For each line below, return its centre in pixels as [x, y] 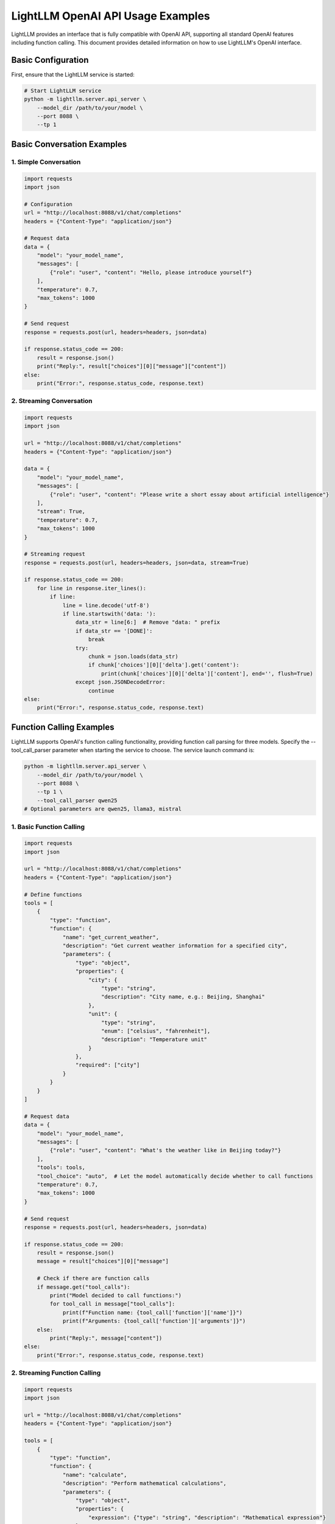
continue [101, 691]
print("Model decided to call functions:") [116, 1296]
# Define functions [53, 894]
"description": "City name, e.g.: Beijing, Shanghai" [183, 997]
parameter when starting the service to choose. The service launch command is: [153, 750]
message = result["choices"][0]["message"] [103, 1261]
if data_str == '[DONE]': [114, 631]
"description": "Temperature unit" [154, 1040]
